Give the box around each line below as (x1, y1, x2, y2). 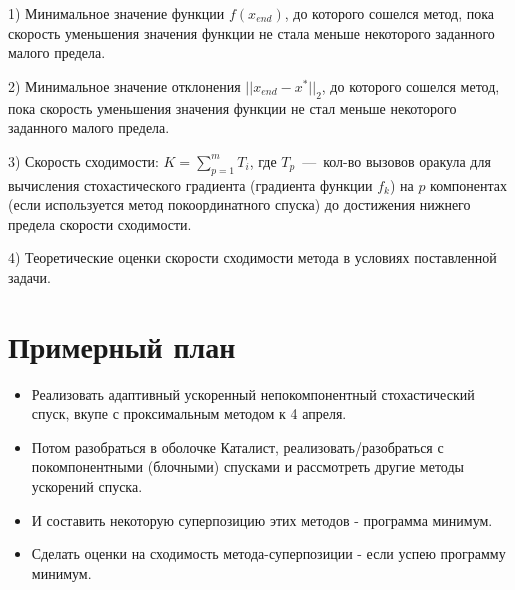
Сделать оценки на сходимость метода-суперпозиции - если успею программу (31, 543, 506, 564)
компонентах (430, 174, 507, 195)
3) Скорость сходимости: (8, 150, 159, 171)
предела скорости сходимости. (8, 213, 192, 234)
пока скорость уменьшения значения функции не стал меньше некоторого (8, 97, 457, 118)
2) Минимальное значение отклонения (8, 75, 241, 96)
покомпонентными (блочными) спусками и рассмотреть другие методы (31, 456, 464, 477)
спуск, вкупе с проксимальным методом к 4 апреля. (31, 403, 347, 424)
